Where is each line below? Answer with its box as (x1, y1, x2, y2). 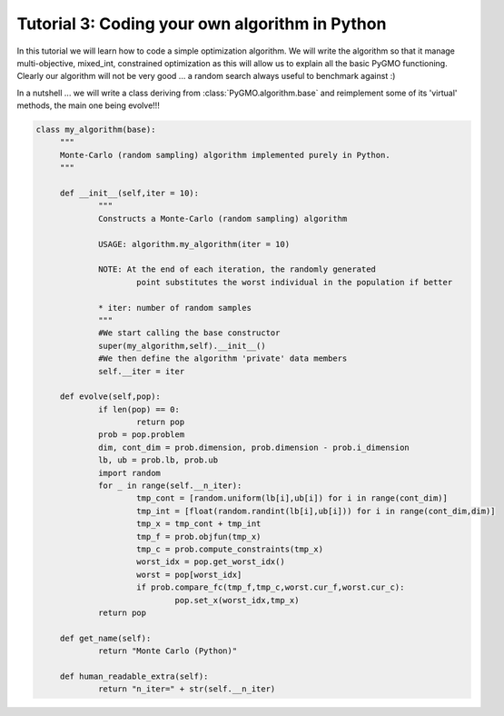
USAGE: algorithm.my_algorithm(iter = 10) (98, 239, 291, 249)
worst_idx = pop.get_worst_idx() (136, 557, 285, 567)
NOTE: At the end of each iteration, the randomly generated (98, 264, 377, 274)
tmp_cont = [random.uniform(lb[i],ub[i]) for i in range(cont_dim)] (136, 493, 449, 503)
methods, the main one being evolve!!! (16, 100, 161, 111)
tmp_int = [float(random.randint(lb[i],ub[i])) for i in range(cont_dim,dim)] (136, 505, 496, 516)
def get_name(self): (59, 632, 152, 643)
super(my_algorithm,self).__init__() (98, 341, 267, 351)
